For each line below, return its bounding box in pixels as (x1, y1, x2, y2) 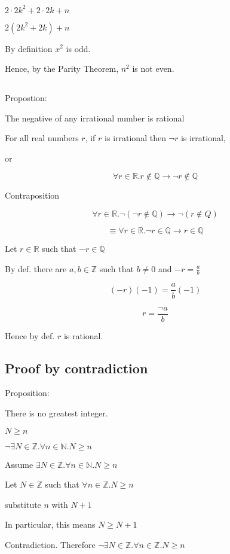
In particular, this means (5, 518, 96, 531)
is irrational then (105, 132, 166, 144)
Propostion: (5, 92, 47, 104)
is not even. (132, 62, 174, 75)
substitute (5, 498, 41, 510)
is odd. (66, 42, 91, 54)
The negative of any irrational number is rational (5, 111, 185, 124)
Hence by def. (5, 329, 55, 342)
